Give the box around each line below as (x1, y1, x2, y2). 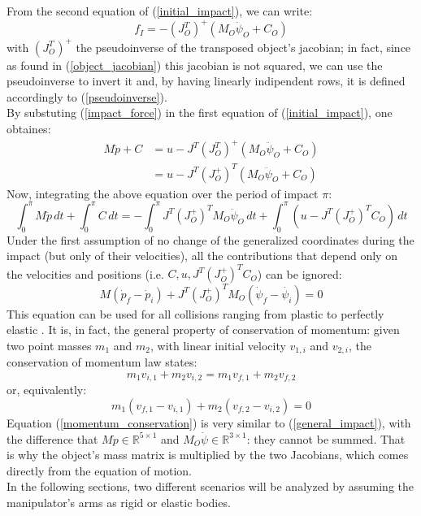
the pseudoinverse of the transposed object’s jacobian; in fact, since (76, 38, 411, 55)
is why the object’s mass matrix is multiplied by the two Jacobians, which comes (7, 446, 409, 463)
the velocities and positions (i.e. (7, 265, 164, 282)
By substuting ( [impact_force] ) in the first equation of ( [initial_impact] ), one (7, 104, 393, 121)
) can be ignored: (257, 265, 342, 282)
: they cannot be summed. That (246, 430, 406, 447)
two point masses (7, 336, 92, 353)
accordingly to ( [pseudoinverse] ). (7, 88, 167, 105)
